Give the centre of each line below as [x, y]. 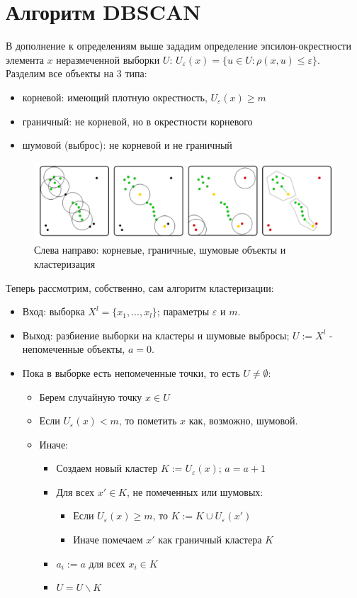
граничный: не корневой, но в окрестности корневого [137, 121]
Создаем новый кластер [107, 468]
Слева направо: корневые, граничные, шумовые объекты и [160, 250]
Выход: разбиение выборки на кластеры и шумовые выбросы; [156, 335]
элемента [25, 59]
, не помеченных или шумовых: [195, 491]
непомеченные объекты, [74, 349]
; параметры [183, 311]
